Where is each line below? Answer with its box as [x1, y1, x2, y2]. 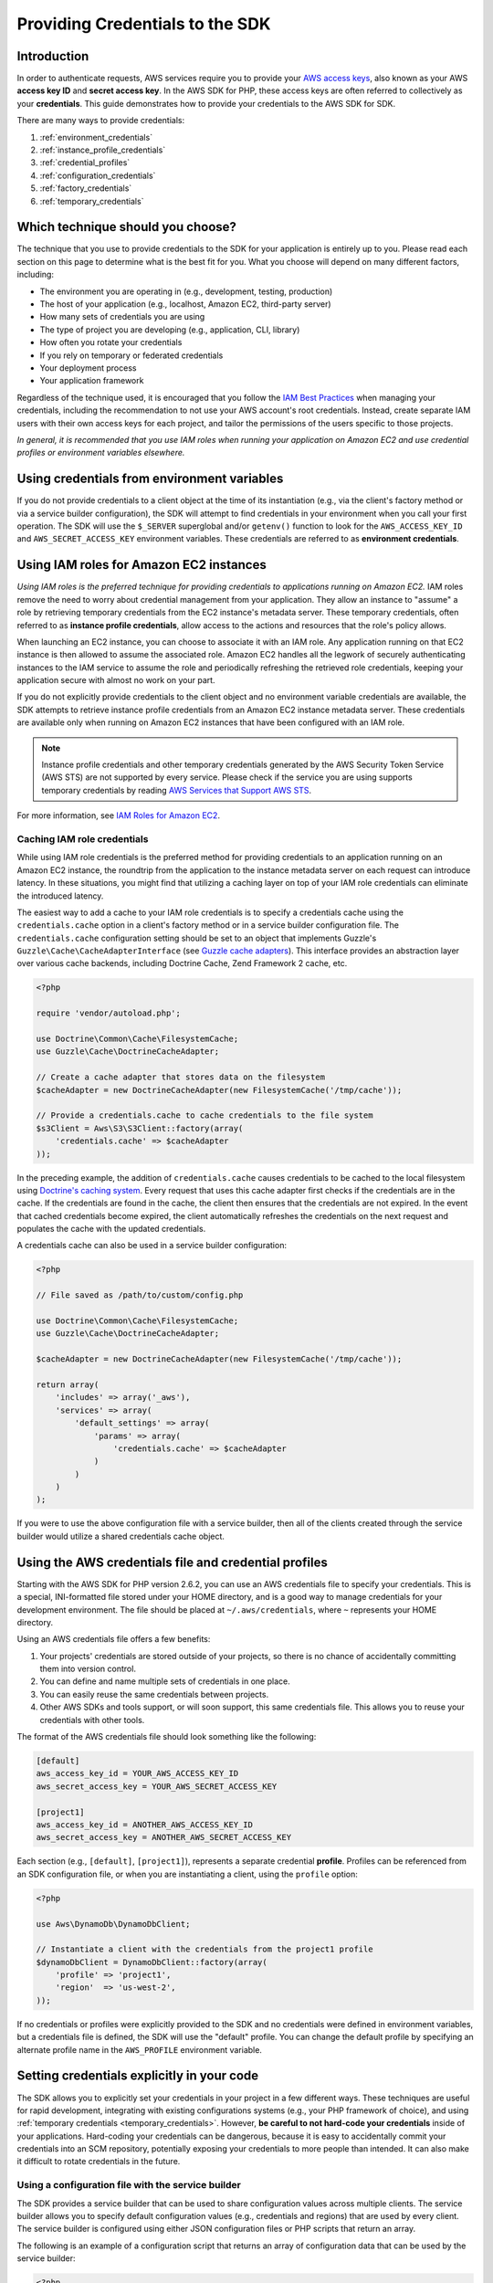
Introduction [16, 48, 89, 64]
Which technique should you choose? [16, 219, 237, 235]
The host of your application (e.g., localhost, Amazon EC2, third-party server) [39, 299, 332, 310]
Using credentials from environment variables [16, 471, 284, 487]
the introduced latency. [16, 890, 104, 901]
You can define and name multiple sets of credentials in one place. [39, 1676, 291, 1687]
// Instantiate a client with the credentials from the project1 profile [36, 1944, 373, 1954]
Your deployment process [39, 363, 137, 373]
